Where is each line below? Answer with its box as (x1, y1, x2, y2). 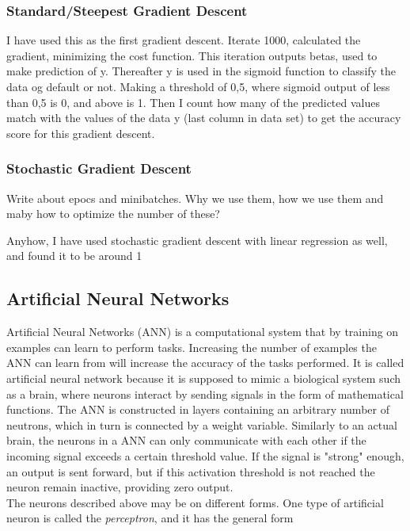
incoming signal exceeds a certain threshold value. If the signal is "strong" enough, (6, 447, 404, 464)
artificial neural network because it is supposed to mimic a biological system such (6, 369, 401, 386)
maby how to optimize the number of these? (6, 205, 220, 222)
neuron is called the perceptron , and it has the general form (6, 510, 294, 526)
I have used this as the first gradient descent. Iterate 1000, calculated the (6, 32, 361, 48)
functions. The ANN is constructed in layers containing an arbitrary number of (6, 401, 389, 418)
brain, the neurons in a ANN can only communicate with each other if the (6, 432, 366, 449)
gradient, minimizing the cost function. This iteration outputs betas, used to (6, 47, 378, 63)
